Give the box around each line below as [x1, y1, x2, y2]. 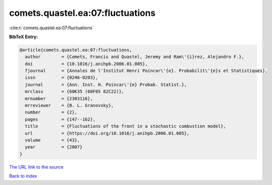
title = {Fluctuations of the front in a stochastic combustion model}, [25, 123, 226, 129]
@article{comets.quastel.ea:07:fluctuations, [19, 47, 132, 53]
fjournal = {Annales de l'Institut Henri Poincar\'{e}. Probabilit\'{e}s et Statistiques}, [25, 68, 268, 74]
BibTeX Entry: [9, 34, 38, 40]
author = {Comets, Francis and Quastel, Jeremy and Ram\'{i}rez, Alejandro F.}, [25, 54, 245, 60]
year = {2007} [25, 144, 83, 150]
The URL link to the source [9, 164, 64, 170]
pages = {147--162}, [25, 117, 96, 122]
